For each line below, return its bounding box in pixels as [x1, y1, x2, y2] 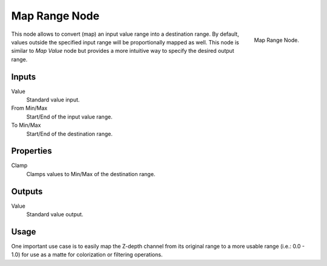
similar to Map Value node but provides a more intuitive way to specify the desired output [11, 47, 234, 55]
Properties [11, 146, 52, 156]
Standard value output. [26, 211, 84, 218]
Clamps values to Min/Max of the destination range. [26, 170, 156, 177]
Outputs [11, 186, 43, 197]
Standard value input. [26, 96, 80, 103]
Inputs [11, 72, 36, 82]
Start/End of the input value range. [26, 113, 113, 120]
